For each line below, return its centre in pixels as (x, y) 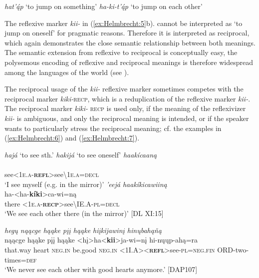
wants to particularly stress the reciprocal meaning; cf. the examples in (113, 128)
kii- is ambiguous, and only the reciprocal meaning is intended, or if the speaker (127, 118)
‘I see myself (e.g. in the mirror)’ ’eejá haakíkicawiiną (86, 184)
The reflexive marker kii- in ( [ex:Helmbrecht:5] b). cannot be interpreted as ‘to (124, 23)
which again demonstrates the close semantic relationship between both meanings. (130, 42)
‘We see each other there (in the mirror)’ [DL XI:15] (84, 213)
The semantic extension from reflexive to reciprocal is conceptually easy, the (121, 52)
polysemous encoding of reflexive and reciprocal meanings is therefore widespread (129, 62)
